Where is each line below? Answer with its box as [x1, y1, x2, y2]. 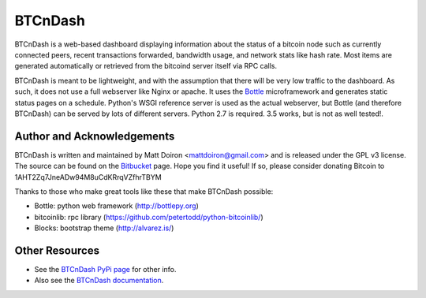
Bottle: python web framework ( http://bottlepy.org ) [34, 201, 199, 210]
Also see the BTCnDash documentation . [34, 276, 164, 285]
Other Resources [14, 244, 100, 257]
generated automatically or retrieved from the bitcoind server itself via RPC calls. [14, 61, 278, 71]
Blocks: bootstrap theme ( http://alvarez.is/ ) [34, 223, 174, 233]
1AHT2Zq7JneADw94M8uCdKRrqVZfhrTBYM [14, 172, 162, 181]
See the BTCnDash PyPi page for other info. [34, 265, 177, 274]
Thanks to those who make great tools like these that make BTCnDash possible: [14, 186, 274, 196]
